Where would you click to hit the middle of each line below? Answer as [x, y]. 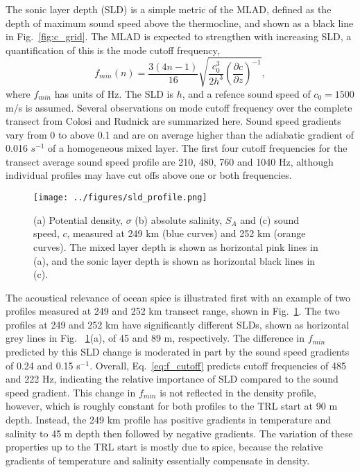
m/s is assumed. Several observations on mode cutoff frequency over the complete [179, 107]
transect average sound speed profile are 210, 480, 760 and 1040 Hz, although [170, 161]
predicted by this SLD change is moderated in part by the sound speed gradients [178, 352]
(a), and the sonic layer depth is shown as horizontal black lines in [174, 260]
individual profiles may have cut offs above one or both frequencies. [149, 175]
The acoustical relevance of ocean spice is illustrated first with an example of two [178, 297]
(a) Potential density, [78, 219]
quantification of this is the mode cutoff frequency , [113, 50]
